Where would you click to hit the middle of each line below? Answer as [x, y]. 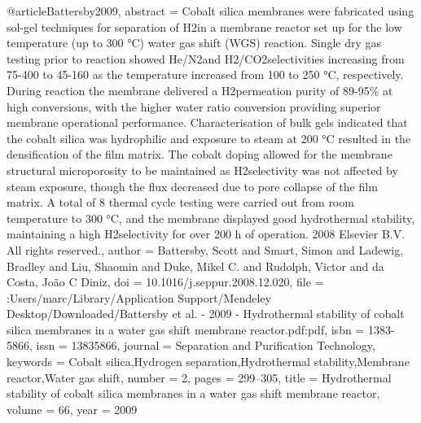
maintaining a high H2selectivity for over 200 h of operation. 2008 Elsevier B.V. [206, 234]
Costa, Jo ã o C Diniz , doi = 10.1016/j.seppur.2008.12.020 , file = [165, 282]
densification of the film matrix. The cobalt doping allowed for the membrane [200, 154]
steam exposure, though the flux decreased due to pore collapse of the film [192, 186]
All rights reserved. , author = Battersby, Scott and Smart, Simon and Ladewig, [205, 249]
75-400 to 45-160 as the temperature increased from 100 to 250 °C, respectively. [205, 74]
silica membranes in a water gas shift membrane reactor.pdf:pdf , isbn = [186, 329]
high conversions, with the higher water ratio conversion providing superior [194, 106]
